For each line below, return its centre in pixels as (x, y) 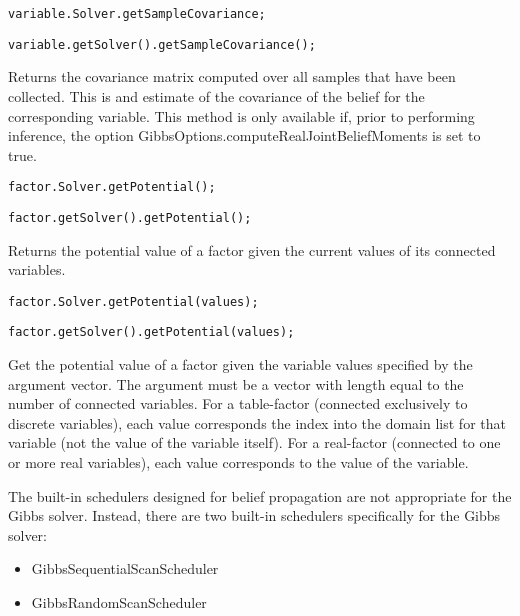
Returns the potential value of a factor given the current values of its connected (252, 249)
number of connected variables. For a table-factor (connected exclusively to (238, 403)
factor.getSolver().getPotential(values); (151, 332)
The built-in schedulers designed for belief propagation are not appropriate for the (260, 495)
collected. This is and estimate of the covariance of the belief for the (216, 95)
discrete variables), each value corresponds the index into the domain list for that (257, 422)
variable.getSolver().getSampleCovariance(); (162, 44)
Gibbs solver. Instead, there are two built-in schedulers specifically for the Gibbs (254, 515)
